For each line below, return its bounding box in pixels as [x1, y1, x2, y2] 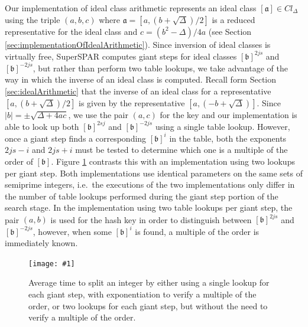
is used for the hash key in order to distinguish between [50, 213, 252, 225]
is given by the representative [79, 96, 185, 109]
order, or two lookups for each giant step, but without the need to [28, 299, 268, 312]
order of [5, 155, 33, 167]
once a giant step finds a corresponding [5, 132, 147, 144]
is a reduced [212, 13, 255, 25]
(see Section [208, 25, 252, 37]
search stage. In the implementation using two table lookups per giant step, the [5, 201, 293, 214]
